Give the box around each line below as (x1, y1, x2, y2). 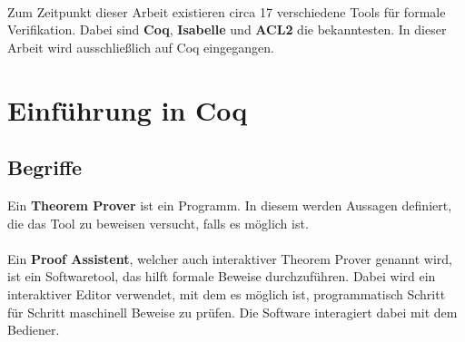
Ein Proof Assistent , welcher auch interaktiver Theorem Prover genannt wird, (7, 249, 452, 268)
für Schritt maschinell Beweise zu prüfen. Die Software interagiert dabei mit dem (7, 302, 458, 321)
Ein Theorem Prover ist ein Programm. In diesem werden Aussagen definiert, (7, 195, 452, 214)
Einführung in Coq (7, 91, 248, 128)
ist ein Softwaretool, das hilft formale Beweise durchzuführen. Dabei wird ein (7, 267, 436, 286)
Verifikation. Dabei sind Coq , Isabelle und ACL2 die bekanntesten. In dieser (7, 20, 447, 39)
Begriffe (7, 153, 83, 181)
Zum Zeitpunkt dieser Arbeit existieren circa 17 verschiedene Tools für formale (7, 2, 446, 21)
